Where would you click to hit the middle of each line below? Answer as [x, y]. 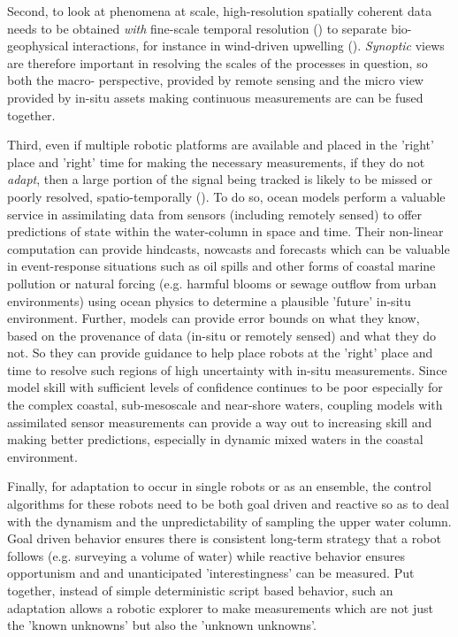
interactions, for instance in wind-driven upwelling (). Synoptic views [258, 46]
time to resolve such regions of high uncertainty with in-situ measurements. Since [227, 369]
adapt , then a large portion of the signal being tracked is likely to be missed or [220, 179]
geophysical [38, 46]
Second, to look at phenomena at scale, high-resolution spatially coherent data [220, 11]
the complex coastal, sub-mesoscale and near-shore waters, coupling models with [225, 405]
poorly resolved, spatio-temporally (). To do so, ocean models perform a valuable [226, 196]
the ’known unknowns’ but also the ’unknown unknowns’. [162, 625]
